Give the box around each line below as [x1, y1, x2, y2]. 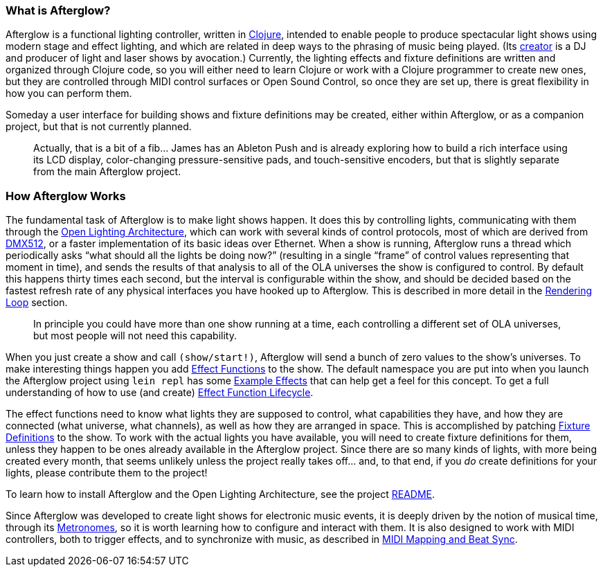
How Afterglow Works [6, 188, 126, 203]
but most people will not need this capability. [33, 330, 237, 342]
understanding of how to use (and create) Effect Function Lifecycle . [6, 386, 314, 399]
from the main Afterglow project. [33, 166, 181, 178]
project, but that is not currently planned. [6, 120, 192, 133]
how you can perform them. [6, 87, 132, 100]
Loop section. [6, 296, 68, 309]
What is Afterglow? [6, 3, 111, 17]
